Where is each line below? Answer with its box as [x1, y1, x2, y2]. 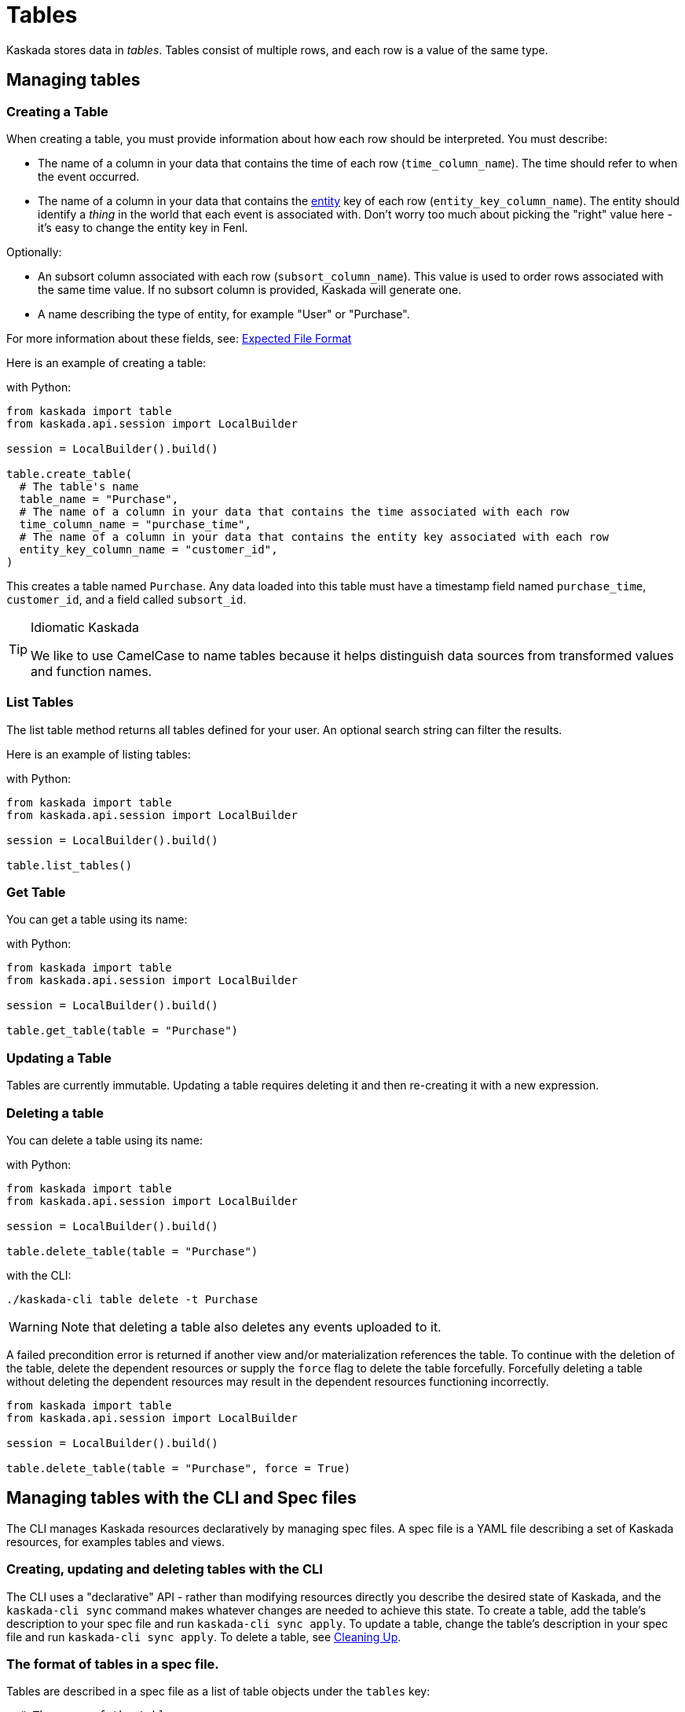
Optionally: [6, 244, 62, 259]
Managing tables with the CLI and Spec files [6, 1488, 357, 1508]
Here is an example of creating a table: [6, 355, 207, 369]
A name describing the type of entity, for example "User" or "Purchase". [38, 307, 410, 321]
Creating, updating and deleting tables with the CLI [6, 1561, 323, 1578]
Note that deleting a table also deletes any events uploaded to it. [60, 1318, 441, 1335]
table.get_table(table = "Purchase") [6, 1024, 239, 1038]
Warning [9, 1318, 58, 1335]
